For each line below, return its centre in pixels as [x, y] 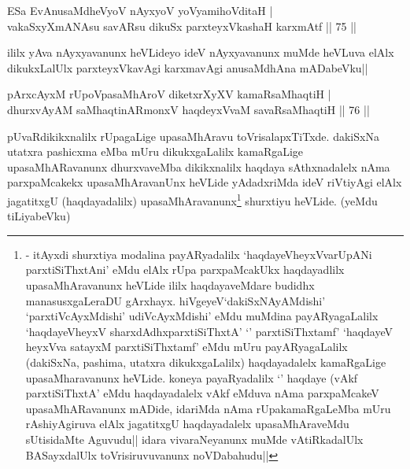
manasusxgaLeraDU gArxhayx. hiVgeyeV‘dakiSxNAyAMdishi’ [175, 300]
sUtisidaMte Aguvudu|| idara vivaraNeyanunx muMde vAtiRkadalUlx [194, 439]
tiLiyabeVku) [39, 216]
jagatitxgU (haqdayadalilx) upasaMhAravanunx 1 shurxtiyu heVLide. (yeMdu [192, 199]
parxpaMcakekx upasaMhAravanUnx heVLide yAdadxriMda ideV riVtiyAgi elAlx [205, 182]
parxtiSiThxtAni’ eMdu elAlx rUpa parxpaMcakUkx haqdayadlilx [185, 270]
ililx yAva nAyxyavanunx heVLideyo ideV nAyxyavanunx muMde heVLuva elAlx [201, 52]
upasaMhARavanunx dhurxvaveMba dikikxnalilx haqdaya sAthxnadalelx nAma [199, 166]
